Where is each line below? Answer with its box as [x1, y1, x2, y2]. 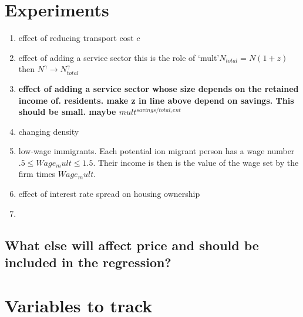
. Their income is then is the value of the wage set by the [93, 156, 299, 168]
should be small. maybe [18, 105, 116, 118]
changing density [18, 125, 79, 137]
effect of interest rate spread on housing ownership [18, 188, 200, 200]
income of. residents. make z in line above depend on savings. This [18, 94, 294, 106]
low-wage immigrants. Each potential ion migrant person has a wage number [18, 145, 295, 157]
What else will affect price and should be [5, 236, 259, 254]
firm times [18, 168, 56, 180]
